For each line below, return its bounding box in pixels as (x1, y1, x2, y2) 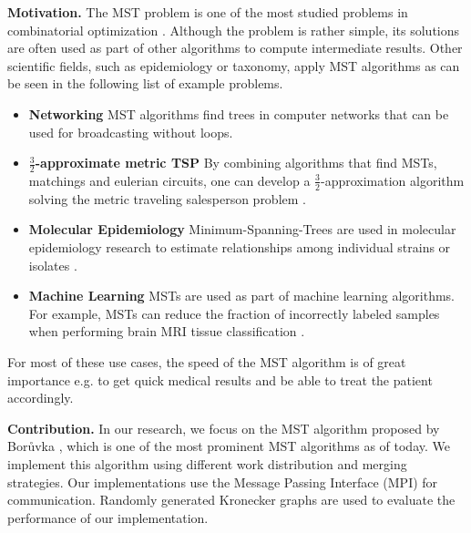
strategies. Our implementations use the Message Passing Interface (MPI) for (7, 472, 438, 491)
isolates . (28, 255, 77, 274)
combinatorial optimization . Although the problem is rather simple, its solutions (7, 20, 460, 39)
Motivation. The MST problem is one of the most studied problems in (7, 3, 408, 21)
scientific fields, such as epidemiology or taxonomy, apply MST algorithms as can (7, 56, 460, 75)
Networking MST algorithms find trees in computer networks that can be (28, 104, 449, 123)
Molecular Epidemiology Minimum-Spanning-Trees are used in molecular (28, 220, 456, 239)
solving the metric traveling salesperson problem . (28, 189, 306, 208)
